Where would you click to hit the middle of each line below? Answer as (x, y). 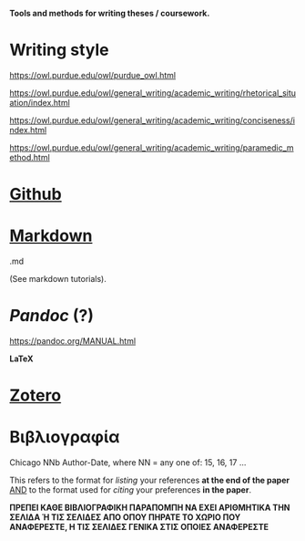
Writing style (59, 50)
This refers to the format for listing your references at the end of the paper (149, 480)
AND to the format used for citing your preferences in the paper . (131, 490)
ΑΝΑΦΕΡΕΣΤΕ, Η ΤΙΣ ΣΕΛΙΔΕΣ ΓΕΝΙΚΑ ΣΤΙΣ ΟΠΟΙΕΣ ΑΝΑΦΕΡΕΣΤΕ (139, 527)
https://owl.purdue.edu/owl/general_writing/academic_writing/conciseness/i (152, 120)
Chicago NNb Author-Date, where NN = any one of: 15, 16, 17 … (128, 463)
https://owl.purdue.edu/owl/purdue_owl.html (92, 75)
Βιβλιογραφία (65, 437)
